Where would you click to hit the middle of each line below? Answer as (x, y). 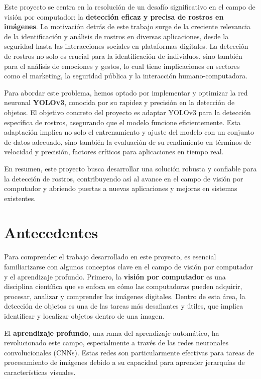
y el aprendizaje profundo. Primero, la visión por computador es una (115, 276)
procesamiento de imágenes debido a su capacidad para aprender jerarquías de (124, 362)
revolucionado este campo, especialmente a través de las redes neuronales (116, 343)
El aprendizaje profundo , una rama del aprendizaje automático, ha (112, 333)
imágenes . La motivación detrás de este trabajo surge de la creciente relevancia (127, 26)
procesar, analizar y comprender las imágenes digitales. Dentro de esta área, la (125, 296)
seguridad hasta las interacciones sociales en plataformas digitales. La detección (126, 46)
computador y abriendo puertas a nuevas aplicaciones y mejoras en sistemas (121, 188)
